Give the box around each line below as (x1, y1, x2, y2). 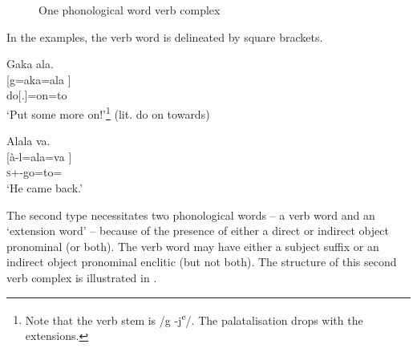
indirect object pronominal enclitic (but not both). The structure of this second (6, 253, 397, 270)
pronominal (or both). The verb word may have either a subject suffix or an (6, 237, 379, 254)
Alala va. (6, 132, 51, 149)
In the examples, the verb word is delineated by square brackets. (6, 28, 323, 45)
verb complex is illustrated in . (6, 269, 157, 285)
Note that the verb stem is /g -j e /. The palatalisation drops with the (25, 309, 363, 328)
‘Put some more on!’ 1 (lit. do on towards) (6, 103, 210, 122)
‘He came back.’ (6, 180, 83, 196)
